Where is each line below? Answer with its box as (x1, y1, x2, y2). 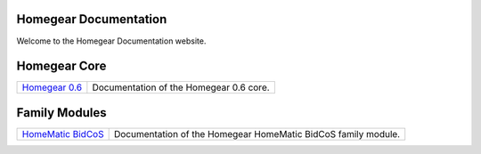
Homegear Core (16, 59, 107, 74)
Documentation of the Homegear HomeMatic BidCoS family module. (113, 127, 401, 140)
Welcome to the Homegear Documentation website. (16, 36, 207, 46)
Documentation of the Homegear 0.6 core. (92, 81, 271, 93)
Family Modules (16, 105, 107, 120)
